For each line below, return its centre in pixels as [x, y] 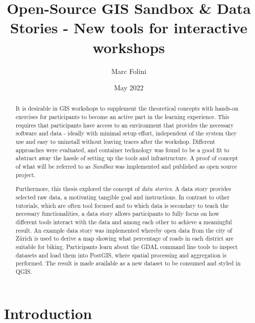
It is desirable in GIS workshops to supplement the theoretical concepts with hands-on [127, 108]
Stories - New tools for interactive [129, 28]
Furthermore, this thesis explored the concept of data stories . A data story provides [123, 189]
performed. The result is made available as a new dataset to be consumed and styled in [128, 263]
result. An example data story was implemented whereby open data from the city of [124, 230]
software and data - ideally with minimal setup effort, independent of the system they [126, 133]
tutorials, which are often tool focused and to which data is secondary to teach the [122, 205]
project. [25, 174]
